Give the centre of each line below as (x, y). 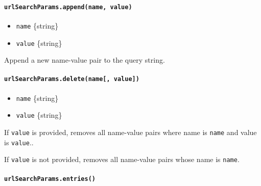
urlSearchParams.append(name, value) (68, 7)
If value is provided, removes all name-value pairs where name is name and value (130, 132)
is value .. (19, 142)
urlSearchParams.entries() (50, 179)
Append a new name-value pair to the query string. (85, 60)
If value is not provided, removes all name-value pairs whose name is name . (122, 159)
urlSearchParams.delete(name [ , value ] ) (72, 79)
